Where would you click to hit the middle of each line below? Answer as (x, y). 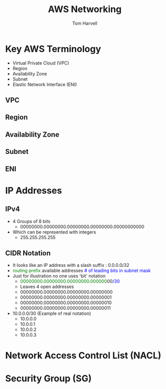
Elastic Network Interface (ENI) (45, 84)
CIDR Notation (28, 253)
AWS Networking (85, 9)
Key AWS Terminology (53, 49)
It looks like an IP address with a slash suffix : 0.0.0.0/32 (71, 265)
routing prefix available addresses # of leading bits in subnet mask (82, 270)
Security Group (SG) (48, 378)
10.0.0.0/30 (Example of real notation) (52, 313)
